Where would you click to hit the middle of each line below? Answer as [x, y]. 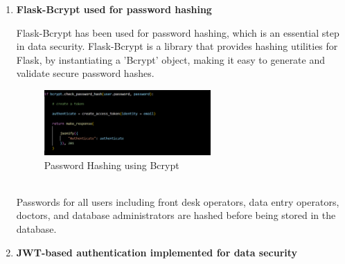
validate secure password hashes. [85, 73]
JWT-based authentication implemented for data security [157, 252]
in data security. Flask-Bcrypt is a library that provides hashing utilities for [177, 46]
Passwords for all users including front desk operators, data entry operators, [178, 201]
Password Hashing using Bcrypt [112, 165]
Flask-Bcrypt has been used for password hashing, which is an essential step [178, 32]
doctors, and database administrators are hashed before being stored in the [176, 215]
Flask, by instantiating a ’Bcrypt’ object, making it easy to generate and [171, 59]
